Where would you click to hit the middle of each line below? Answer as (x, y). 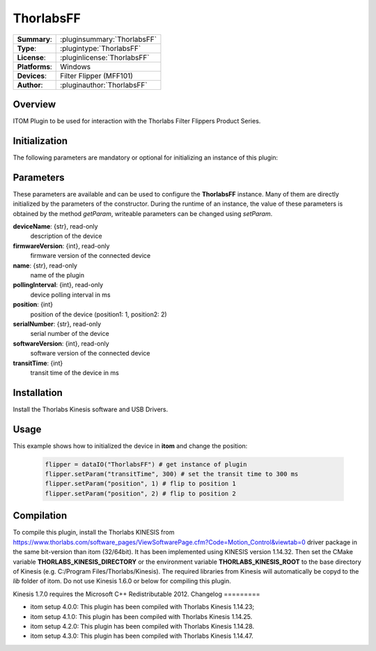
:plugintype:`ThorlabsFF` (101, 48)
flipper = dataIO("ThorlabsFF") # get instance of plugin (146, 464)
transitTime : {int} (38, 363)
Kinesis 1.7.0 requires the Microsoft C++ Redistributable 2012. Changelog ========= (136, 594)
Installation (38, 393)
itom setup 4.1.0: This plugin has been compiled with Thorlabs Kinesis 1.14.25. (141, 616)
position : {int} (33, 305)
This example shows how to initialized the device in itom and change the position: (130, 445)
